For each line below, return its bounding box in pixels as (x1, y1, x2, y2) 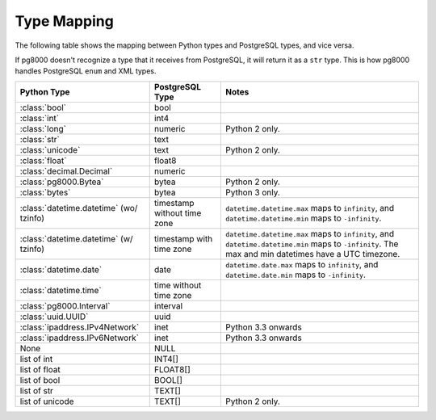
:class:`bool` (19, 102, 67, 113)
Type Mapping (15, 12, 115, 30)
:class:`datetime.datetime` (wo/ (19, 202, 138, 213)
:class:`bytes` (19, 187, 71, 198)
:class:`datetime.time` (19, 284, 102, 296)
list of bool (19, 374, 61, 385)
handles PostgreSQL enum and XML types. (15, 66, 157, 76)
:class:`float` (19, 154, 67, 166)
